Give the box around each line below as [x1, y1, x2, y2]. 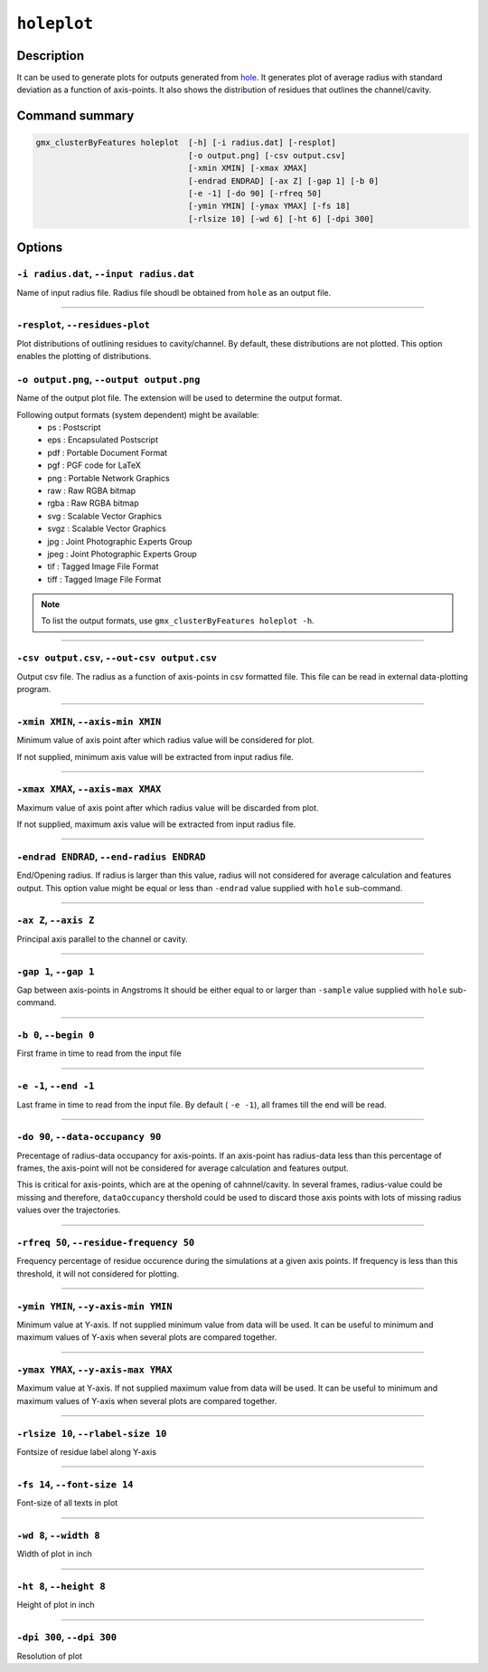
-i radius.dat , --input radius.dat [16, 268, 195, 280]
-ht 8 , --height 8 [16, 1580, 106, 1592]
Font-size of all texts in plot [16, 1497, 118, 1508]
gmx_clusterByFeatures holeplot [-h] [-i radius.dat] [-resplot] [35, 138, 336, 148]
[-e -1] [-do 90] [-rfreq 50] [188, 188, 323, 199]
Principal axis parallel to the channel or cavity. [16, 933, 189, 945]
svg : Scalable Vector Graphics [47, 510, 163, 521]
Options [16, 240, 63, 255]
